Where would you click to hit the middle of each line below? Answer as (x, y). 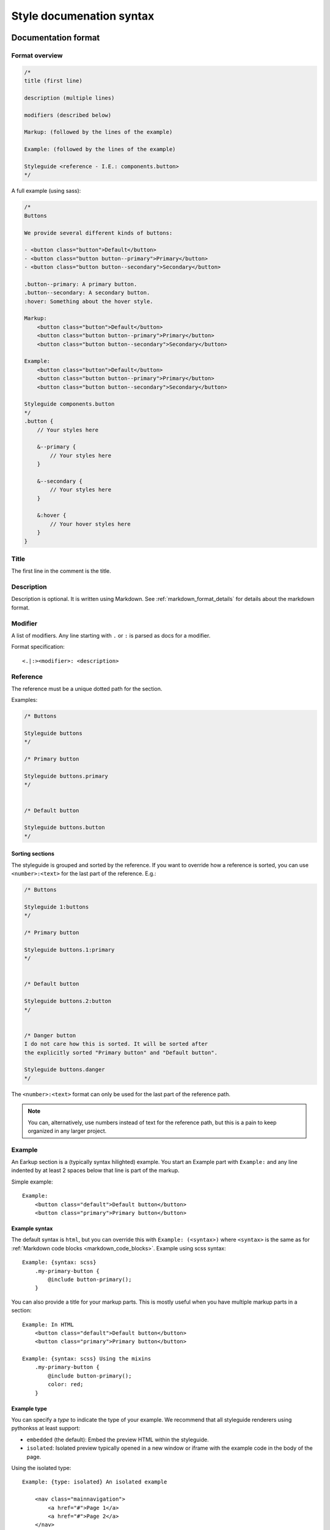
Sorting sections (33, 854)
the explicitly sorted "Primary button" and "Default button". (121, 1052)
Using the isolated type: (41, 1468)
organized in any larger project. (67, 1131)
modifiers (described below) (68, 115)
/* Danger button (50, 1035)
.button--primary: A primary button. (81, 284)
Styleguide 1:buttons (57, 907)
